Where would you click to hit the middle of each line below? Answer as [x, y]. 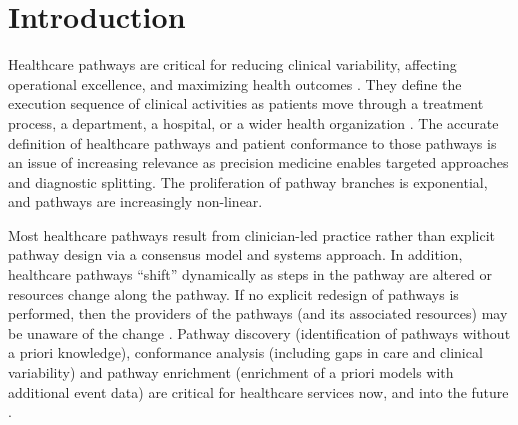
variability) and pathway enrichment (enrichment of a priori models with [231, 372]
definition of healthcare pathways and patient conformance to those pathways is [252, 142]
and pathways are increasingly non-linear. [135, 201]
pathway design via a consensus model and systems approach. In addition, [235, 254]
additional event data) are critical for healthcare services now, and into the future [258, 391]
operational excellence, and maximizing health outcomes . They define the [235, 83]
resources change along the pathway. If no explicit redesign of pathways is [233, 293]
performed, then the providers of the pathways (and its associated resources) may [258, 313]
